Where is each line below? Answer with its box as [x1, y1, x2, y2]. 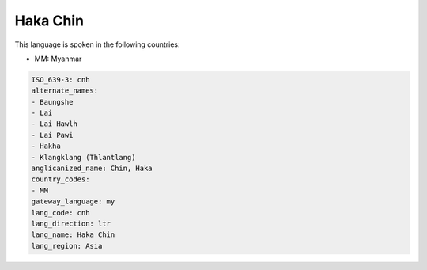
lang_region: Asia [31, 241, 103, 250]
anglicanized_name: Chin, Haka [31, 164, 153, 173]
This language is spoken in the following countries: [14, 40, 180, 49]
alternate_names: [31, 86, 99, 95]
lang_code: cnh [31, 208, 90, 217]
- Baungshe [31, 97, 74, 106]
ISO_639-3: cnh [31, 75, 90, 84]
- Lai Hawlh [31, 120, 78, 128]
